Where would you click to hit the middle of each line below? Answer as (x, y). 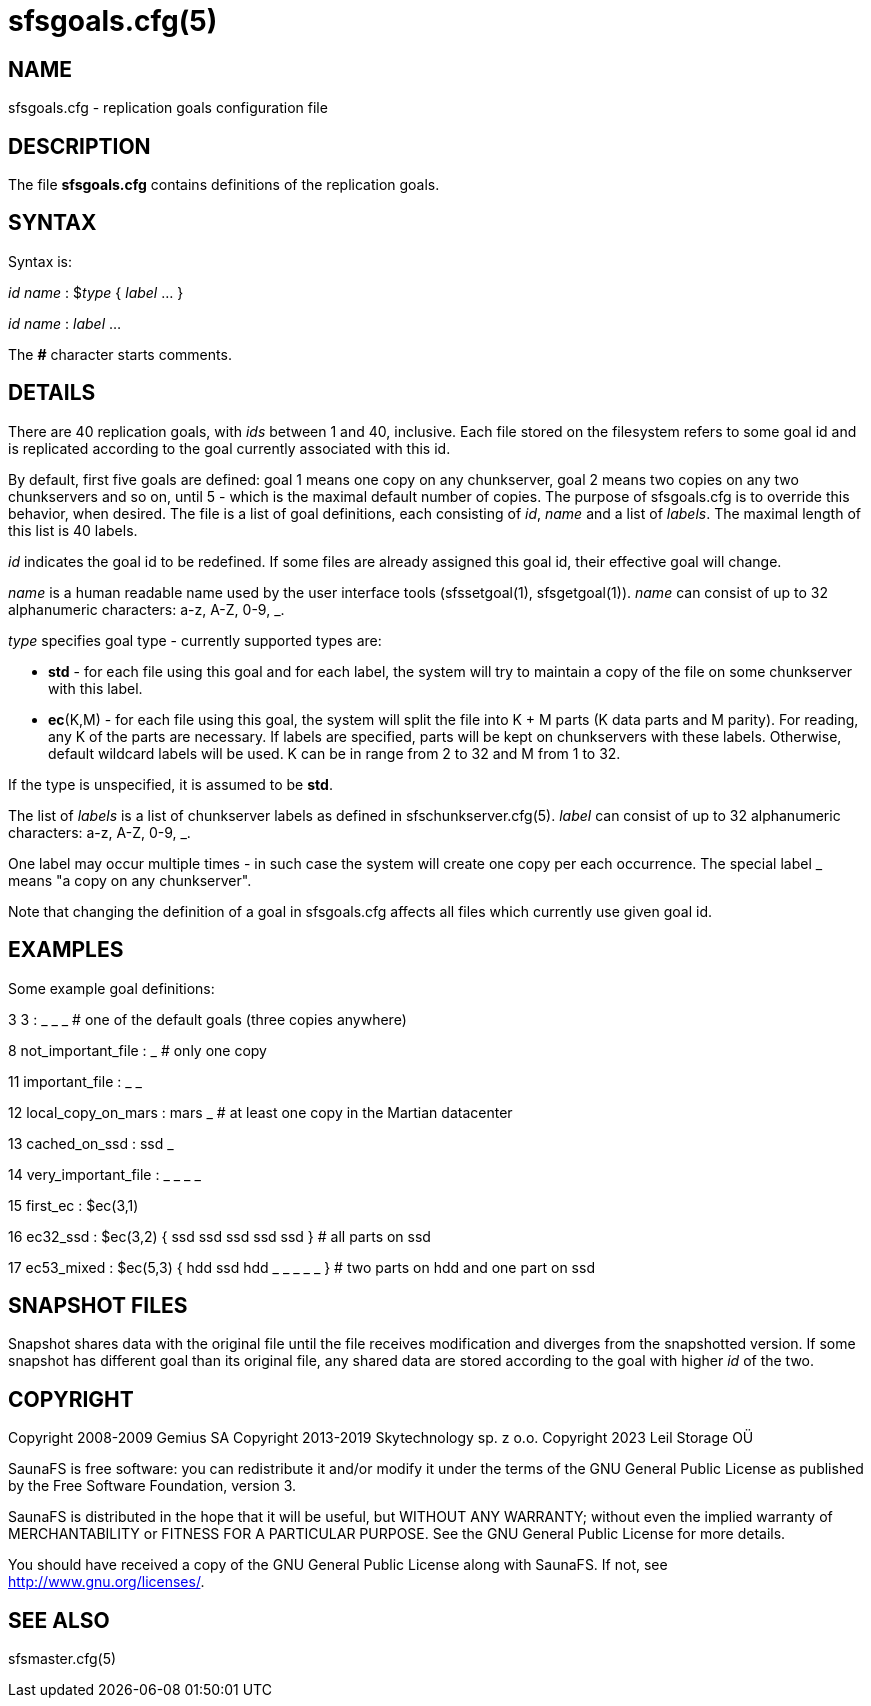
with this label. (95, 688)
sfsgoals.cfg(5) (113, 21)
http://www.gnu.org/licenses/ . (106, 1582)
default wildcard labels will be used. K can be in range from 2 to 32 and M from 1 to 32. (334, 753)
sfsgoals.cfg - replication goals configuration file (168, 108)
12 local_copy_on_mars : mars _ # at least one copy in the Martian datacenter (260, 1112)
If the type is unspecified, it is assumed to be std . (170, 784)
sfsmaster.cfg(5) (62, 1659)
